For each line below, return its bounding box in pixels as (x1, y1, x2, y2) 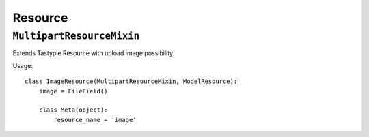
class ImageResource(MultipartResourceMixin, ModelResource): (25, 78, 238, 85)
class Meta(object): (38, 106, 108, 114)
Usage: (12, 61, 33, 70)
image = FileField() (38, 87, 108, 95)
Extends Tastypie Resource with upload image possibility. (12, 49, 175, 57)
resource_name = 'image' (53, 116, 137, 123)
